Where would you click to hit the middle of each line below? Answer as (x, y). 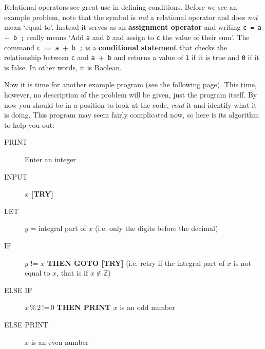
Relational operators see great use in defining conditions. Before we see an (121, 7)
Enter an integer (50, 159)
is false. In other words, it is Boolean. (63, 67)
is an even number (60, 342)
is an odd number (147, 307)
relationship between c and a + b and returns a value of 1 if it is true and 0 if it (132, 57)
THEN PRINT (84, 307)
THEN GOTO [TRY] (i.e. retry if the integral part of (136, 263)
